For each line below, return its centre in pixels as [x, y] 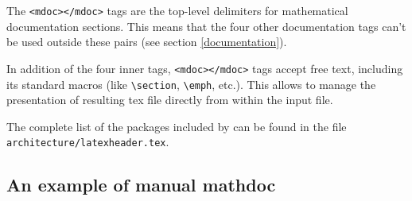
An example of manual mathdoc [141, 185]
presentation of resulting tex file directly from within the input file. [170, 100]
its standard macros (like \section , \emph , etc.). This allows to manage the [191, 84]
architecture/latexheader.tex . [88, 142]
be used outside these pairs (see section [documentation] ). [147, 42]
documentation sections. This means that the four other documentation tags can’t [206, 26]
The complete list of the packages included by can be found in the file [177, 126]
